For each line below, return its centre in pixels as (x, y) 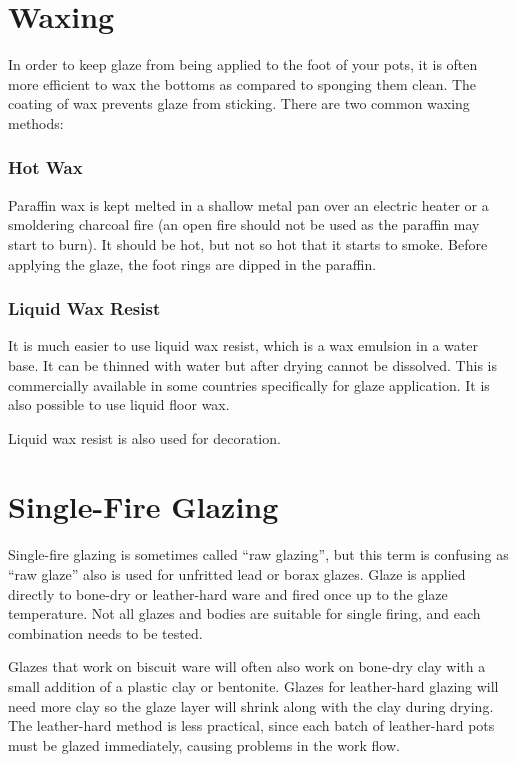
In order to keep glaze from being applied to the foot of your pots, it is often (243, 64)
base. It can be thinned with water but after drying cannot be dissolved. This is (252, 364)
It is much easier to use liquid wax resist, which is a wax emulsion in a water (243, 345)
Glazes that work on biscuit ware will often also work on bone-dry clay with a (247, 666)
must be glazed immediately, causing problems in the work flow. (204, 744)
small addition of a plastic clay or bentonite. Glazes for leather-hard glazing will (253, 685)
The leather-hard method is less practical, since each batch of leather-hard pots (251, 725)
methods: (36, 122)
